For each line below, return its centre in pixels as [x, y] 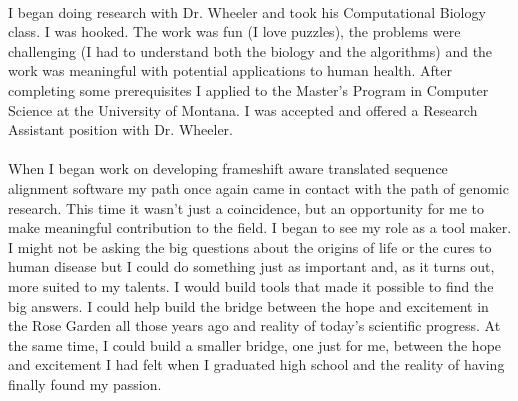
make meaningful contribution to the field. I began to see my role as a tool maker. [260, 227]
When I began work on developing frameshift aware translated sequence [228, 168]
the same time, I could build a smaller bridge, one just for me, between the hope [255, 344]
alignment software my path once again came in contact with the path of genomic [258, 187]
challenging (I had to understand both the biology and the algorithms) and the [250, 50]
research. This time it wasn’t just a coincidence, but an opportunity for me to [246, 207]
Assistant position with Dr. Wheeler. [120, 129]
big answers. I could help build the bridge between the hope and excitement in [248, 305]
